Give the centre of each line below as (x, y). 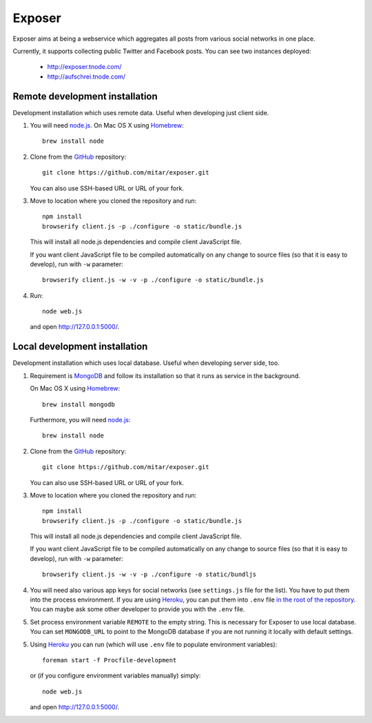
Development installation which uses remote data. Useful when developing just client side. (141, 112)
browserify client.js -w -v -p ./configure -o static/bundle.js (153, 280)
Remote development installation (85, 96)
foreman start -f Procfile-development (110, 660)
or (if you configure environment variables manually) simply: (115, 675)
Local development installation (80, 347)
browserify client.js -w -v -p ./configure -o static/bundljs (149, 575)
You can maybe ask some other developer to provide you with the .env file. (137, 609)
